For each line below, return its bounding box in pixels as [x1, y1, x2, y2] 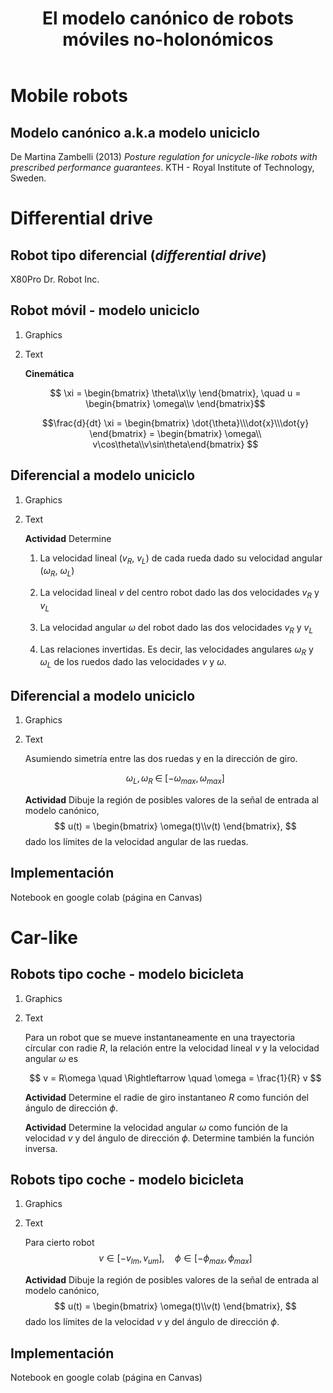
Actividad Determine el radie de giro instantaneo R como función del [24, 1091, 309, 1103]
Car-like [10, 926, 78, 949]
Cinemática [24, 367, 75, 379]
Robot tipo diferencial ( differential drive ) [10, 247, 267, 264]
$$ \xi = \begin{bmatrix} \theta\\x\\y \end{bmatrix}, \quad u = [49, 387, 302, 399]
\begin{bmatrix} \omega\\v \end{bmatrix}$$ [85, 397, 266, 409]
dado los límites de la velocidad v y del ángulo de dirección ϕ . [24, 1316, 280, 1328]
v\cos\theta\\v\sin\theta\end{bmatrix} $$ [92, 438, 259, 450]
